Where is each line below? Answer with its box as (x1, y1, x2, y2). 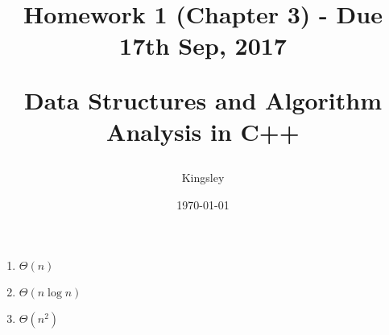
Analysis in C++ (106, 114, 300, 147)
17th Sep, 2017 (119, 29, 287, 62)
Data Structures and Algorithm (23, 83, 383, 116)
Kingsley (181, 168, 225, 185)
